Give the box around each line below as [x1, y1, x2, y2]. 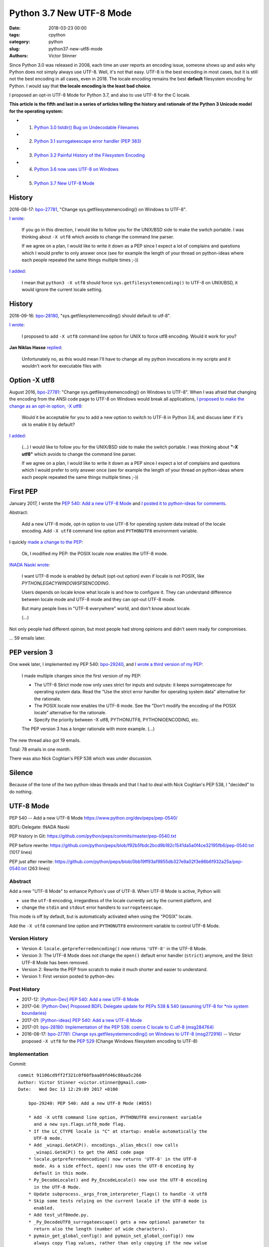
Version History [9, 935, 48, 942]
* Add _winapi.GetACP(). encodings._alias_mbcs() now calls [28, 1142, 179, 1148]
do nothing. [9, 789, 33, 795]
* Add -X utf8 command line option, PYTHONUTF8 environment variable [28, 1114, 202, 1120]
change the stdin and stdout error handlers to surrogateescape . [21, 904, 163, 910]
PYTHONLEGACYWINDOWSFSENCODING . [21, 580, 110, 586]
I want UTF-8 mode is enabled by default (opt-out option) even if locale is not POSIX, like [21, 573, 204, 579]
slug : [9, 45, 20, 52]
